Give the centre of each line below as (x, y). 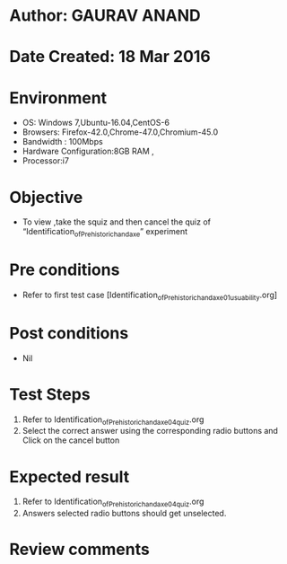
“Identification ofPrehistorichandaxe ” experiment (105, 233)
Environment (58, 97)
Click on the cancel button (71, 440)
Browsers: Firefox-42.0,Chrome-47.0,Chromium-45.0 (120, 132)
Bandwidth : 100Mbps (62, 142)
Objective (46, 197)
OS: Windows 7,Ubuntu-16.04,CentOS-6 (96, 123)
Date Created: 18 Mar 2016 (110, 57)
